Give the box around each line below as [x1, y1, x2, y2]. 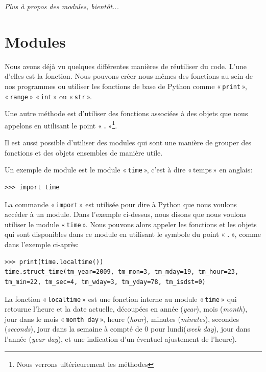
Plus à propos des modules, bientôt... [5, 1, 119, 11]
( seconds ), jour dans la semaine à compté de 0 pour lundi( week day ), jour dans [5, 323, 251, 334]
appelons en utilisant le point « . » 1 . [5, 118, 117, 130]
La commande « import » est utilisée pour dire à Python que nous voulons [5, 199, 237, 209]
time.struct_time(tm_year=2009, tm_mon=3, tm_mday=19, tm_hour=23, [5, 268, 239, 276]
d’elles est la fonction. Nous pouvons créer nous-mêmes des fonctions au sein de [5, 71, 253, 81]
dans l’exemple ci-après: [5, 239, 79, 250]
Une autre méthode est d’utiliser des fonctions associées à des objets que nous [5, 108, 248, 119]
